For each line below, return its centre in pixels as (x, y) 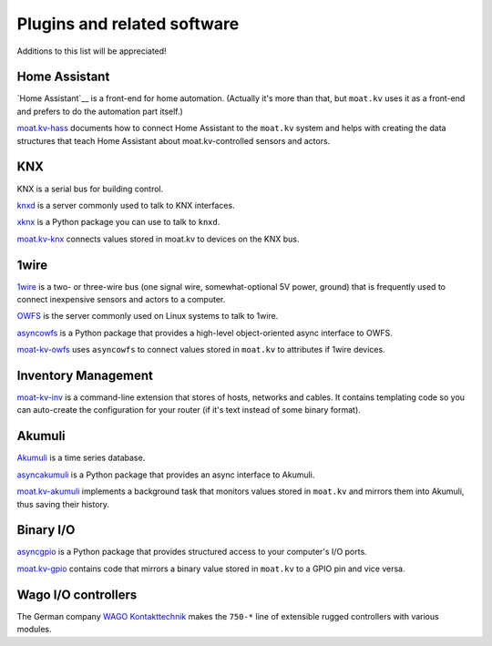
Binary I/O (46, 530)
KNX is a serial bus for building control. (90, 189)
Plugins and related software (128, 24)
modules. (34, 630)
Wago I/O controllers (77, 595)
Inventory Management (85, 375)
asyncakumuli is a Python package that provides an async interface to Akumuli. (166, 475)
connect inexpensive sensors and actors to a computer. (121, 299)
